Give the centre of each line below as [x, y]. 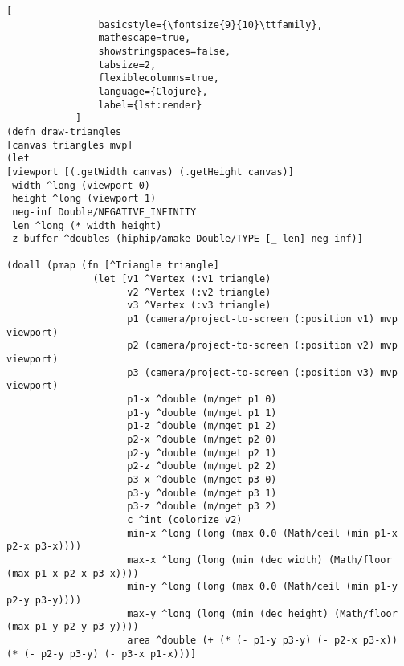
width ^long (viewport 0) [81, 185]
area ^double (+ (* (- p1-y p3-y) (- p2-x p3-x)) [262, 640]
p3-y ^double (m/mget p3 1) [202, 493]
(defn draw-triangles [64, 131]
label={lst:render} [150, 105]
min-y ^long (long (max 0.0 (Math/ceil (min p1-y [262, 587]
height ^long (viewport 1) [84, 199]
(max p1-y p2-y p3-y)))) [73, 627]
